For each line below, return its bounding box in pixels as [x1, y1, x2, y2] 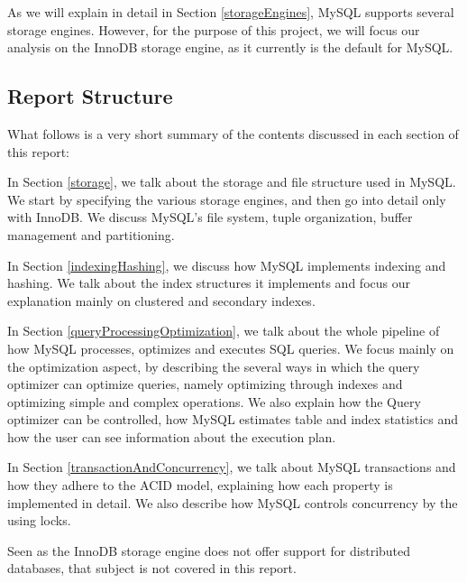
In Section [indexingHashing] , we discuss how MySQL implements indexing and [7, 255, 446, 274]
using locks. [7, 511, 71, 530]
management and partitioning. [7, 225, 175, 244]
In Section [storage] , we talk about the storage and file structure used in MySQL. [7, 172, 456, 191]
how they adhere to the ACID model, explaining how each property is [7, 476, 393, 495]
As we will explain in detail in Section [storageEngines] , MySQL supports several [7, 3, 454, 21]
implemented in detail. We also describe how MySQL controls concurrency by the [7, 493, 458, 512]
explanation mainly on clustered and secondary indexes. [7, 291, 316, 310]
